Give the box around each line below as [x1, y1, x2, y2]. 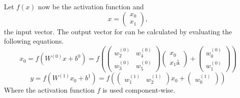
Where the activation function [4, 85, 95, 95]
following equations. [4, 36, 64, 46]
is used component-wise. [103, 85, 175, 95]
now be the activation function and [38, 1, 144, 11]
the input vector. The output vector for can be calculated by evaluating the [4, 26, 232, 36]
